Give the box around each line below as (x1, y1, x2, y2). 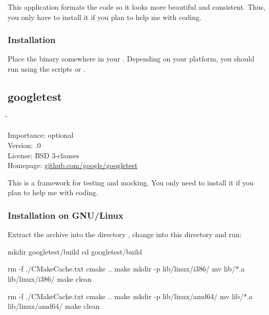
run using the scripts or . (8, 64, 86, 74)
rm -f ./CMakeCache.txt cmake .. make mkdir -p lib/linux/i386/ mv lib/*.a (8, 263, 245, 274)
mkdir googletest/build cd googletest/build (8, 246, 142, 257)
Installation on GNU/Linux (8, 208, 124, 221)
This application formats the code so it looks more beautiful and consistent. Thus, (8, 2, 265, 12)
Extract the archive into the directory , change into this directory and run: (8, 229, 242, 240)
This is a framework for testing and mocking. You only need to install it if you (8, 177, 254, 187)
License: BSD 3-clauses (8, 150, 79, 160)
